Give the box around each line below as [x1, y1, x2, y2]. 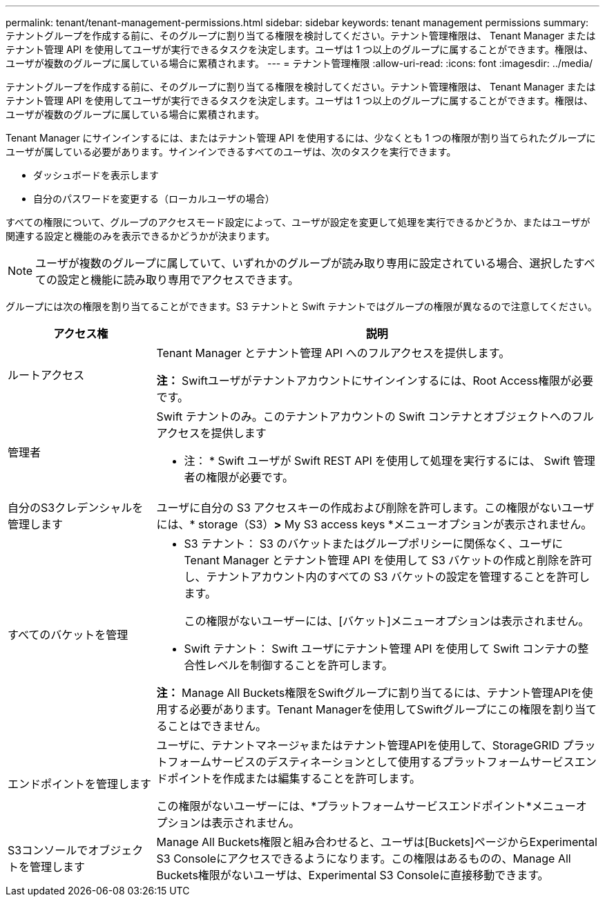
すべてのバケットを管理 [8, 628, 128, 642]
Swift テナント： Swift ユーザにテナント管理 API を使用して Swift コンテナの [184, 642, 578, 655]
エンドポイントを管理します [8, 777, 152, 791]
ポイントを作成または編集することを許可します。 [167, 771, 421, 785]
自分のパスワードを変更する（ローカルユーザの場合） [33, 193, 275, 204]
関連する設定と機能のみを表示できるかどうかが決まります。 [6, 230, 276, 242]
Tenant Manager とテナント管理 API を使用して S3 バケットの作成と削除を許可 [184, 553, 593, 567]
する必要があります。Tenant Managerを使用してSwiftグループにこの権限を [167, 702, 553, 716]
